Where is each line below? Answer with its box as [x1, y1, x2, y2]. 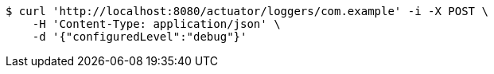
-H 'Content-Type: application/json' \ [32, 18, 281, 30]
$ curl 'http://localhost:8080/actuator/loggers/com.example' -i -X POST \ [6, 5, 488, 18]
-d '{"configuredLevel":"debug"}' [32, 30, 247, 43]
